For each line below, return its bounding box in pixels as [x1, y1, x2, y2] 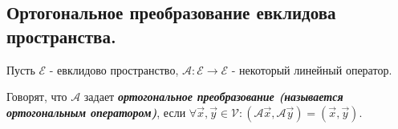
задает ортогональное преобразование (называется [83, 88, 343, 105]
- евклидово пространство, [49, 61, 179, 78]
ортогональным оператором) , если [6, 103, 186, 120]
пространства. [6, 23, 116, 48]
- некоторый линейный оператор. [231, 61, 392, 78]
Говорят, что [6, 88, 67, 105]
